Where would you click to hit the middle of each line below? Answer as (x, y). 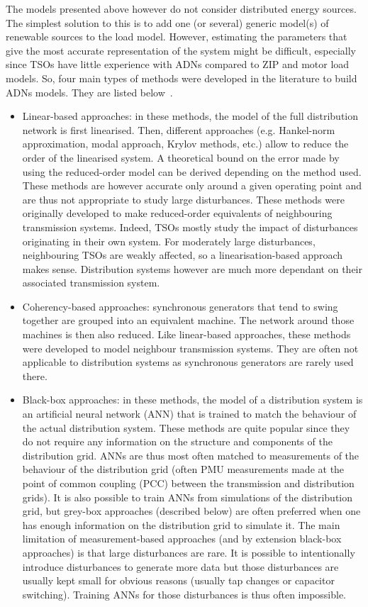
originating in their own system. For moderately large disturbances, (169, 241)
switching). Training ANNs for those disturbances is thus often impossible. (184, 594)
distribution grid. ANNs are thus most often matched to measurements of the (191, 455)
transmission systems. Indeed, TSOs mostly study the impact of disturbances (190, 227)
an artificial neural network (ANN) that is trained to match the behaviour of (189, 414)
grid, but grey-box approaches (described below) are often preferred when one (191, 511)
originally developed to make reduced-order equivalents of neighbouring (177, 213)
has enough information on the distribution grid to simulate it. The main (181, 524)
